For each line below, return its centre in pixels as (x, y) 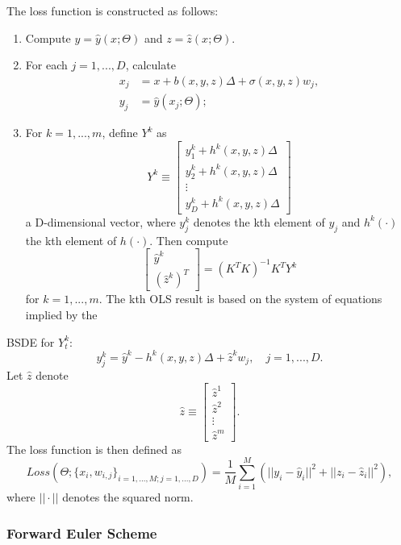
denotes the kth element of (259, 221)
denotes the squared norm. (128, 497)
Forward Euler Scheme (82, 533)
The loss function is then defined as (94, 449)
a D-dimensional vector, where (100, 221)
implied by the (61, 314)
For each (46, 65)
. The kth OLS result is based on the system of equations (240, 299)
